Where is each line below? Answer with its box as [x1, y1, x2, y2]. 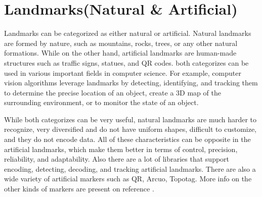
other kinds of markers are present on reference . [4, 183, 154, 194]
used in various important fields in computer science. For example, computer [4, 67, 241, 78]
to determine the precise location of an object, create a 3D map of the [4, 87, 221, 97]
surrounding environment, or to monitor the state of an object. [4, 97, 199, 108]
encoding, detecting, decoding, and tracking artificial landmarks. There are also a [4, 163, 256, 174]
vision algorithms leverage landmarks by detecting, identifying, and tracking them [4, 77, 258, 88]
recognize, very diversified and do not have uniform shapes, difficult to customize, [4, 124, 257, 134]
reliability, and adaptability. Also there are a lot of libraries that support [4, 154, 230, 164]
